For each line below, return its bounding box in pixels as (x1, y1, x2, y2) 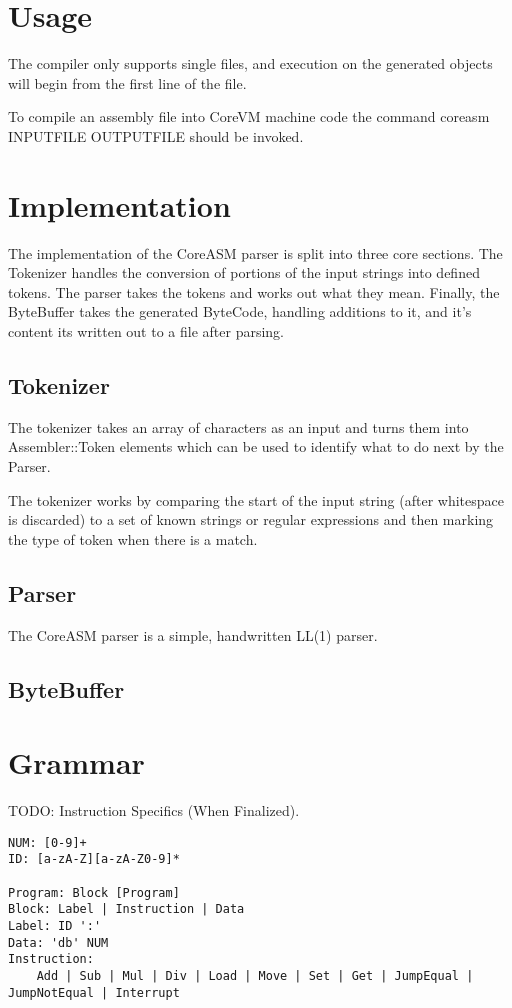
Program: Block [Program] (8, 885, 180, 900)
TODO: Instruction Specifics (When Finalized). (8, 800, 300, 821)
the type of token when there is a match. (8, 528, 258, 549)
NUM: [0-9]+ (8, 835, 87, 850)
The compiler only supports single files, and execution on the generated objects (8, 53, 493, 74)
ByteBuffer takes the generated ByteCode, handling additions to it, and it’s (8, 301, 472, 322)
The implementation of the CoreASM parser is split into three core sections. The (8, 242, 503, 263)
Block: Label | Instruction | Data (8, 902, 245, 917)
